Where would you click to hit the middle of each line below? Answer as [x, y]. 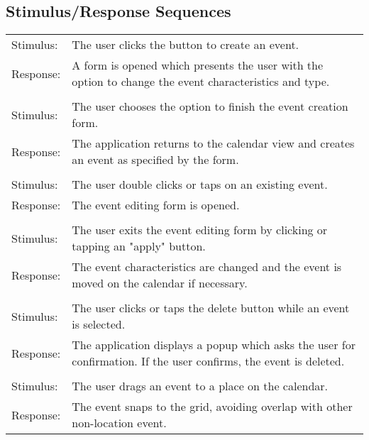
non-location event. [119, 423]
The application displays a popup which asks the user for [214, 345]
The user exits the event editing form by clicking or [200, 230]
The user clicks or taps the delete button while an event [211, 308]
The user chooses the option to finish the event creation [210, 106]
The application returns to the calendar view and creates [213, 143]
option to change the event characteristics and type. [201, 82]
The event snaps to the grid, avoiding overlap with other [212, 407]
